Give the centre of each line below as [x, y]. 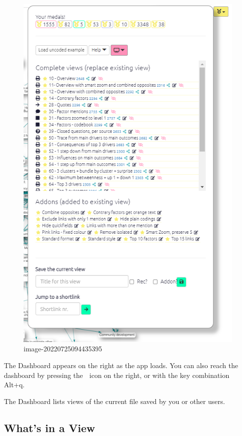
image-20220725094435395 [63, 349]
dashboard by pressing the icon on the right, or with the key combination [117, 375]
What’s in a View [50, 427]
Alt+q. [15, 385]
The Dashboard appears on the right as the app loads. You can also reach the [121, 365]
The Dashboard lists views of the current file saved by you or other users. [115, 401]
